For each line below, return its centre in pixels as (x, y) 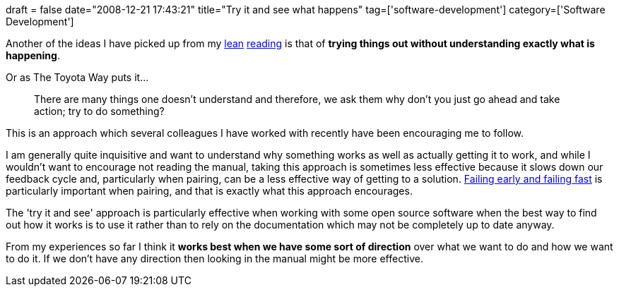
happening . (33, 55)
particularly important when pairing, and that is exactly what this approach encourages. (209, 191)
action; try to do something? (99, 111)
